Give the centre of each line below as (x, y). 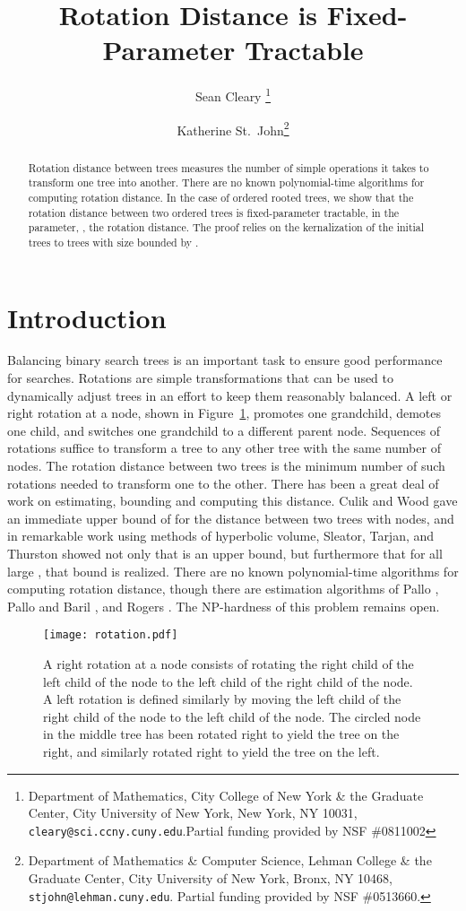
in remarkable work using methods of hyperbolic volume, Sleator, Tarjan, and (221, 536)
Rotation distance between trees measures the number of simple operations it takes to (229, 167)
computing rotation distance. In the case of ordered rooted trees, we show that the (221, 197)
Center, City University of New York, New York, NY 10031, (193, 813)
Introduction (87, 317)
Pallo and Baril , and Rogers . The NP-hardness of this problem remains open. (224, 606)
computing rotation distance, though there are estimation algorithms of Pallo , (223, 589)
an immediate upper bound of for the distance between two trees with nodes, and (231, 518)
